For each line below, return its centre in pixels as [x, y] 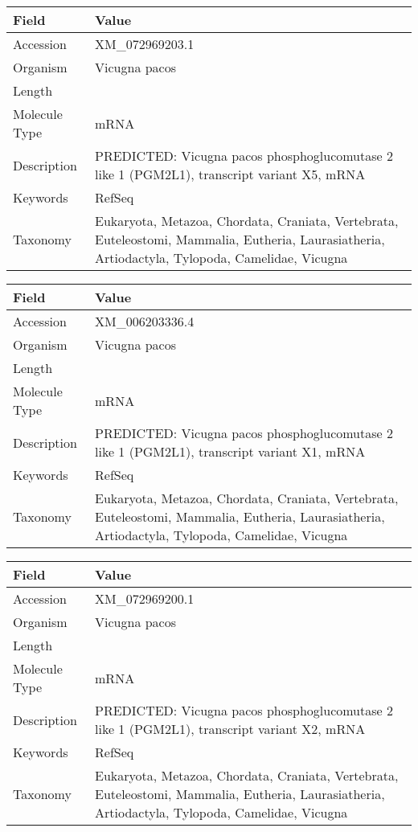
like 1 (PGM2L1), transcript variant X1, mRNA [230, 451]
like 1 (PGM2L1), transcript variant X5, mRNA [230, 174]
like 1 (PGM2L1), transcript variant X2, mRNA [230, 729]
